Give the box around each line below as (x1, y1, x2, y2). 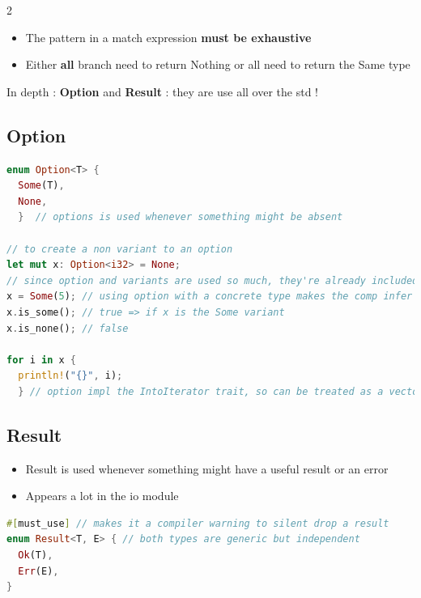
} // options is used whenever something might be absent (18, 211, 343, 223)
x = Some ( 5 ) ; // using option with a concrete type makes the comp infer (6, 291, 413, 303)
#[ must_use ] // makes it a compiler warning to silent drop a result (6, 517, 389, 529)
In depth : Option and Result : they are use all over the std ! (6, 83, 318, 100)
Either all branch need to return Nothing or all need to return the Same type (25, 56, 410, 73)
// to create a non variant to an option (6, 243, 233, 255)
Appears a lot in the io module (25, 487, 179, 504)
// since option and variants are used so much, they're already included (6, 274, 419, 286)
